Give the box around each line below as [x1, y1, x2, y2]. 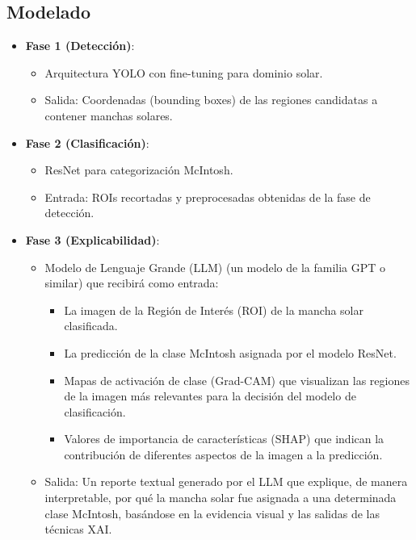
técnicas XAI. [44, 521, 112, 538]
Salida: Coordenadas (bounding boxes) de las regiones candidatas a [44, 91, 378, 108]
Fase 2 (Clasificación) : [25, 134, 149, 151]
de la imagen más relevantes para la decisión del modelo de [64, 387, 356, 404]
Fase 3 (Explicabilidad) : [25, 231, 160, 248]
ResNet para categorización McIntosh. [44, 161, 233, 178]
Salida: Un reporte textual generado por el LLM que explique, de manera [44, 473, 408, 490]
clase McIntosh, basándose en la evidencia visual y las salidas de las [44, 504, 380, 521]
